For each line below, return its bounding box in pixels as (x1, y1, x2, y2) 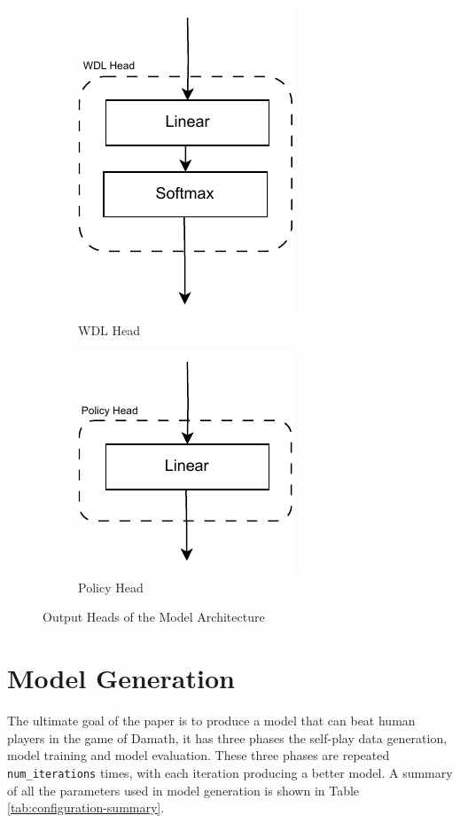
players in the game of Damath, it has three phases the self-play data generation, (7, 728, 448, 747)
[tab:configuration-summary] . (7, 798, 165, 817)
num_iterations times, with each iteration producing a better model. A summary (7, 763, 453, 781)
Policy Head (78, 577, 144, 596)
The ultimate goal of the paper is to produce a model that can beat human (7, 711, 416, 730)
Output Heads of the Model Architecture (43, 607, 265, 626)
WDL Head (78, 320, 140, 339)
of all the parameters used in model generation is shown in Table (7, 780, 360, 799)
